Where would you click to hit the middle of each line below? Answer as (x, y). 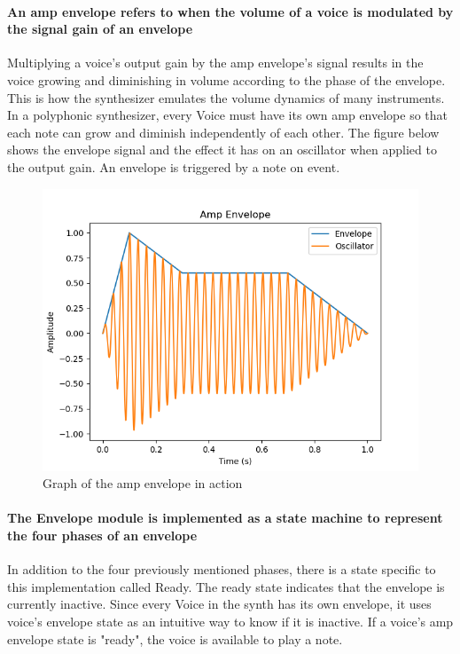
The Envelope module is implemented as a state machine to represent (225, 518)
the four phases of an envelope (102, 535)
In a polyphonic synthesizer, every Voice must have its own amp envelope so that (228, 115)
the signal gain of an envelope (100, 29)
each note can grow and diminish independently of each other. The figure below (223, 132)
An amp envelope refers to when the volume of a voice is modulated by (230, 11)
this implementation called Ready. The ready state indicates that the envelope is (226, 586)
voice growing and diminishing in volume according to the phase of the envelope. (226, 79)
